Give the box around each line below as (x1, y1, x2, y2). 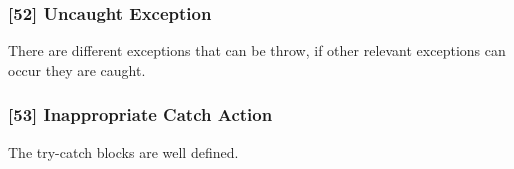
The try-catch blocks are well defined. (8, 141, 239, 162)
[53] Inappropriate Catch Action (8, 102, 273, 127)
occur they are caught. (8, 59, 146, 80)
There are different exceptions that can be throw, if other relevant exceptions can (8, 40, 506, 61)
